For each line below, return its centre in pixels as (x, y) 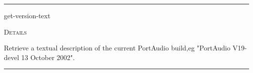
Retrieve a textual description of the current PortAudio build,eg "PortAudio (117, 48)
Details (15, 31)
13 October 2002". (48, 57)
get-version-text (27, 15)
